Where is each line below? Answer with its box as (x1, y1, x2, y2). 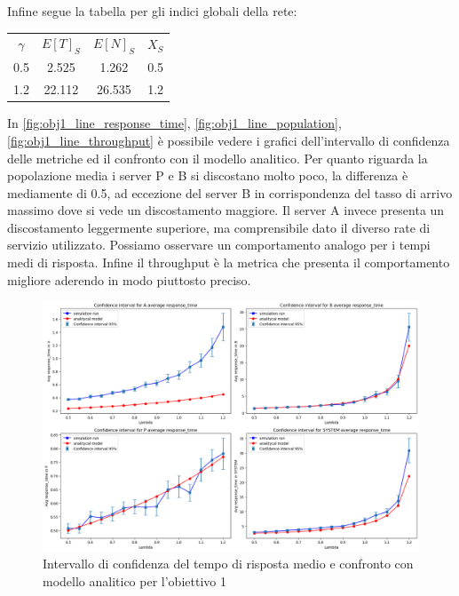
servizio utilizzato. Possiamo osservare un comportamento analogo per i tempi (7, 235, 431, 254)
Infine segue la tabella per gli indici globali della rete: (7, 2, 297, 20)
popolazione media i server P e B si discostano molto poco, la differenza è (7, 166, 408, 185)
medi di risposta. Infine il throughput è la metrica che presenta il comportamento (7, 253, 450, 272)
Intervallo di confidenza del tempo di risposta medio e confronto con (43, 554, 414, 573)
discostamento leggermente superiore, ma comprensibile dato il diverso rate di (7, 218, 431, 236)
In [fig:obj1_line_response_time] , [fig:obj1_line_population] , (7, 114, 342, 132)
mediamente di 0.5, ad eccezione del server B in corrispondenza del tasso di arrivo (7, 183, 453, 202)
